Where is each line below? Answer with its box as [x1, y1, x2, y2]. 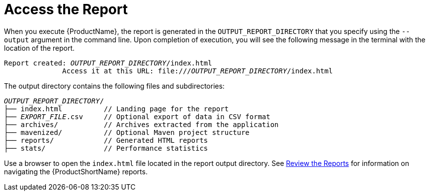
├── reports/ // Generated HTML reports [4, 136, 208, 144]
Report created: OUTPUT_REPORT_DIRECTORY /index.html [4, 59, 212, 67]
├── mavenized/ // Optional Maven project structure [4, 128, 250, 136]
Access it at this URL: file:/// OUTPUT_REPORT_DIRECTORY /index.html [62, 66, 333, 75]
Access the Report [4, 1, 128, 18]
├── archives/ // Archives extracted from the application [4, 120, 279, 129]
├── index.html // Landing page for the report [4, 104, 229, 113]
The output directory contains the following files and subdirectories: [4, 81, 225, 90]
